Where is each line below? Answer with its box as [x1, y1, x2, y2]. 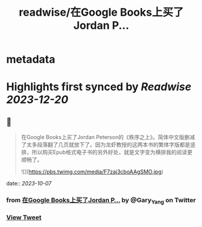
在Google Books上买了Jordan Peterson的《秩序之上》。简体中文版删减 [21, 134, 195, 141]
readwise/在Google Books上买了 [19, 5, 184, 19]
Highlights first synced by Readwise [6, 80, 192, 94]
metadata [6, 52, 55, 66]
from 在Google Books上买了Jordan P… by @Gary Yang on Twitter [6, 196, 196, 205]
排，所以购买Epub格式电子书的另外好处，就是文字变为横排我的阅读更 [21, 149, 193, 156]
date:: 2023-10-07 [6, 180, 52, 187]
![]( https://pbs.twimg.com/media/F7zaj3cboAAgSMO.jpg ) [21, 168, 164, 175]
